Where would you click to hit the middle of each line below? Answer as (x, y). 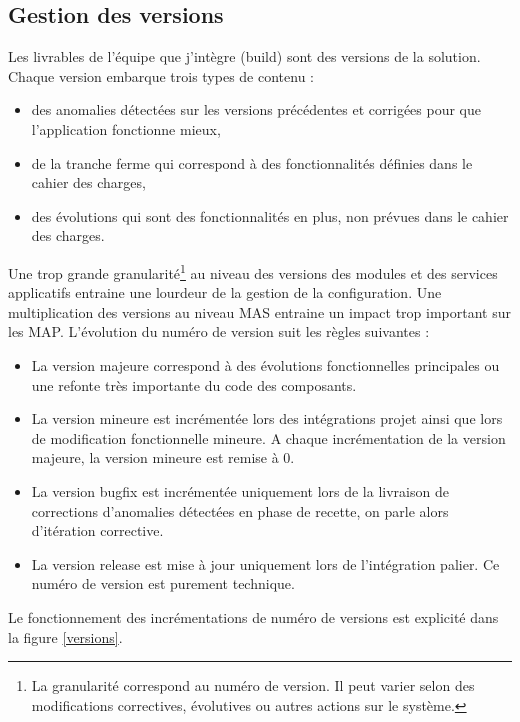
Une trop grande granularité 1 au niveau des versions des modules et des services (253, 271)
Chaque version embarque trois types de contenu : (161, 75)
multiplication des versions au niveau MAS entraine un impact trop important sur (259, 311)
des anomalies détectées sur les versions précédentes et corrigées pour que (256, 109)
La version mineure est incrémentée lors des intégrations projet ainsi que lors (267, 418)
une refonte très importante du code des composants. (194, 384)
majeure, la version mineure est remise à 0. (163, 457)
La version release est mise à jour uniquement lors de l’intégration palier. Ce (265, 563)
